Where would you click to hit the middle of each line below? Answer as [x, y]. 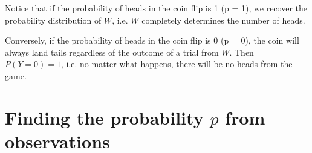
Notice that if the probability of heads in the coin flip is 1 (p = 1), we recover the [156, 8]
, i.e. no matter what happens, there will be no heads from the [177, 64]
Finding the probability [104, 117]
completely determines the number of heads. [223, 20]
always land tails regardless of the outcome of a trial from [112, 52]
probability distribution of [53, 20]
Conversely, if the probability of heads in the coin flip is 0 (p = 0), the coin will [152, 40]
